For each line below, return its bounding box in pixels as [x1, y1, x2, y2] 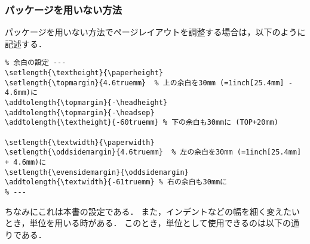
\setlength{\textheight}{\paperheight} [5, 69, 163, 78]
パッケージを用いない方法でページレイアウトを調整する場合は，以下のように [5, 26, 306, 38]
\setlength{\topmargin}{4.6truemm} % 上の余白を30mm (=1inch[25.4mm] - [5, 78, 293, 87]
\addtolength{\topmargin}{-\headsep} [5, 108, 155, 117]
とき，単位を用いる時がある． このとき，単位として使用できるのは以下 [5, 217, 283, 229]
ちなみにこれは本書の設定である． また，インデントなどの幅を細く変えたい [5, 205, 300, 217]
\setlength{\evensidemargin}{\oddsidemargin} [5, 168, 189, 177]
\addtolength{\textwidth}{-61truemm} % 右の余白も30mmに [5, 178, 228, 187]
